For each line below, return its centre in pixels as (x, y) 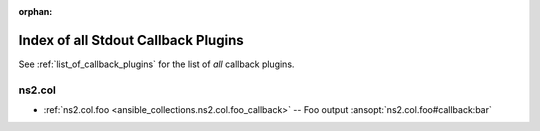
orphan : (35, 11)
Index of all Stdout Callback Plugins (131, 40)
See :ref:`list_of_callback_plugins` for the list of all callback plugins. (156, 64)
